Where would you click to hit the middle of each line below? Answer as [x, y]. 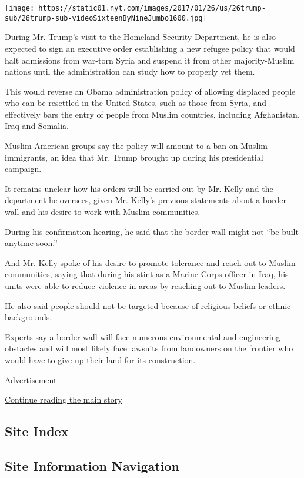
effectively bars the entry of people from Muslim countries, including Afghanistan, [152, 114]
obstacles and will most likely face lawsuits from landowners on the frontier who [149, 348]
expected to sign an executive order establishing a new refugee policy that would [150, 48]
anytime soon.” [31, 243]
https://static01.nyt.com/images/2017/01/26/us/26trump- [152, 8]
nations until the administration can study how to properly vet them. [130, 72]
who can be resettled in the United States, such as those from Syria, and [136, 103]
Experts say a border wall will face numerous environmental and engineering [143, 336]
